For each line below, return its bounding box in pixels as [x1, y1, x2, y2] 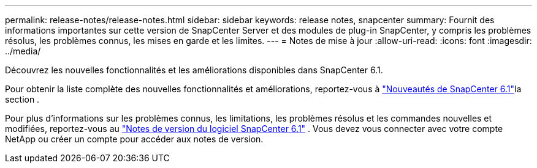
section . [5, 94, 40, 104]
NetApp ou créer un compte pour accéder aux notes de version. [5, 134, 264, 144]
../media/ [5, 46, 41, 56]
